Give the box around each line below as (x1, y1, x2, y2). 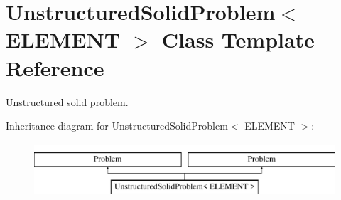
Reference (6, 53, 104, 82)
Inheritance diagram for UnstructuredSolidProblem (6, 118, 228, 133)
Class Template (161, 25, 315, 54)
